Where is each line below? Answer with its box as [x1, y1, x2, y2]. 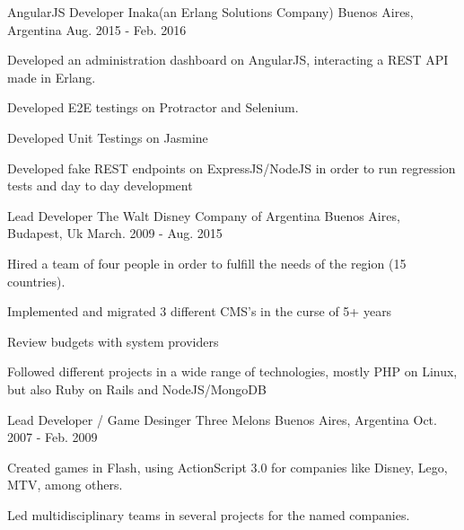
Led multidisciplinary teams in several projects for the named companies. [7, 505, 410, 524]
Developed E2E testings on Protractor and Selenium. [7, 98, 299, 117]
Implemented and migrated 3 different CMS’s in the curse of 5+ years [7, 302, 392, 321]
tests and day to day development [7, 176, 193, 195]
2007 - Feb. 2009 [7, 428, 98, 446]
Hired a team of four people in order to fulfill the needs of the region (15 [7, 253, 407, 272]
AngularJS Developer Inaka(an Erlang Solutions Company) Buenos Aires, [7, 3, 414, 21]
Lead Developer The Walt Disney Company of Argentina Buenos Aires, [7, 206, 400, 225]
